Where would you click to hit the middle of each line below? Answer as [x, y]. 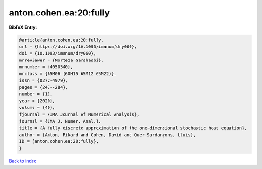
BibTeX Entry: [23, 27]
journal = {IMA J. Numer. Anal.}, [60, 121]
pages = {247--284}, [43, 87]
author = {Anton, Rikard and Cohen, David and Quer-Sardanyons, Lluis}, [107, 135]
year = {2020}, [37, 101]
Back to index [23, 161]
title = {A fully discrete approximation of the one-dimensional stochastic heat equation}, [133, 128]
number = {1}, [36, 94]
